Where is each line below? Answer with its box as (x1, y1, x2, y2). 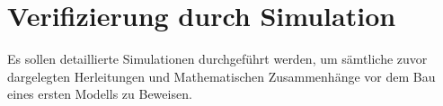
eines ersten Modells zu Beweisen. (7, 84, 192, 103)
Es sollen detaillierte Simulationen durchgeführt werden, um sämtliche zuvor (7, 49, 428, 68)
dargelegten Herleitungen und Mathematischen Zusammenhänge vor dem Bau (7, 66, 436, 85)
